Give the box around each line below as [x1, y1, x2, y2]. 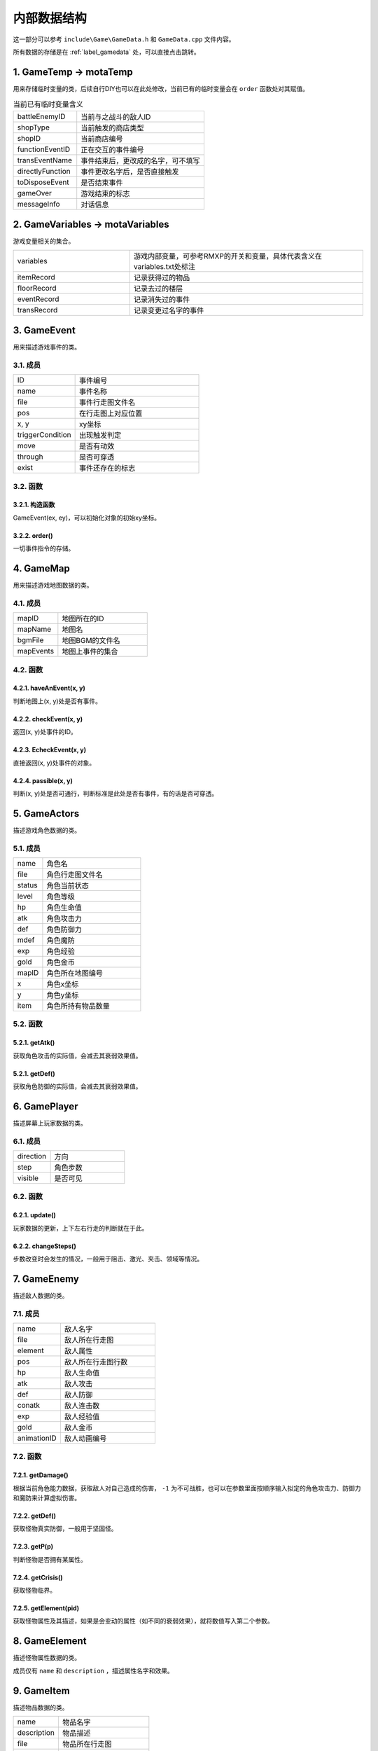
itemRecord [17, 272, 55, 282]
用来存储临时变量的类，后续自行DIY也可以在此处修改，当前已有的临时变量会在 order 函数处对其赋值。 [13, 84, 309, 92]
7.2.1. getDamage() [13, 1471, 69, 1479]
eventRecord [17, 294, 59, 304]
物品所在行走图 [62, 1739, 112, 1749]
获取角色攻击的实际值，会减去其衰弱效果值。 [13, 1051, 142, 1060]
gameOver [17, 188, 52, 198]
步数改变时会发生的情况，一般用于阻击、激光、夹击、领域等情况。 [13, 1254, 203, 1263]
